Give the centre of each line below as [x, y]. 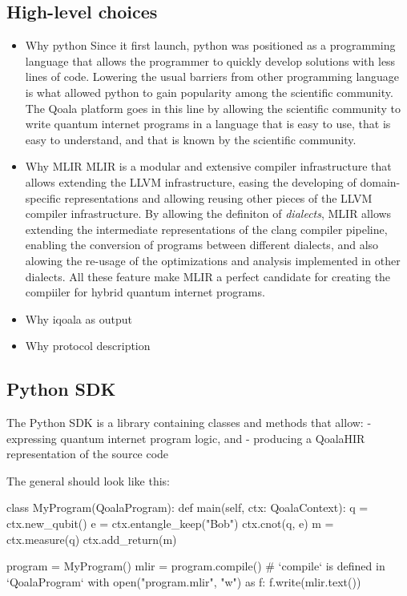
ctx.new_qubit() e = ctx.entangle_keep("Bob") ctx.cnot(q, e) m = [170, 524]
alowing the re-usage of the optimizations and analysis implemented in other [213, 260]
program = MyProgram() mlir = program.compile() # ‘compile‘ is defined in [196, 566]
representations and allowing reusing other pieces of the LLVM [218, 197]
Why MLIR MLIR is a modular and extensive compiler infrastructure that [208, 166]
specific [43, 197]
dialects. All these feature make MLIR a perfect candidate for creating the [208, 276]
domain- [380, 181]
